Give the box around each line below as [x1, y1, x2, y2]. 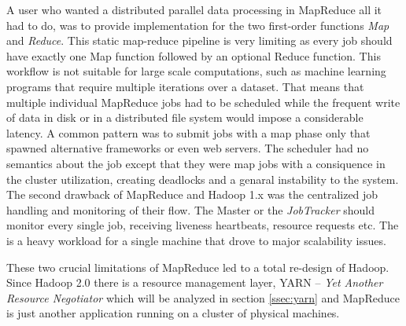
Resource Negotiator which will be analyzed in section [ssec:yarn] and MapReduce [6, 289, 400, 306]
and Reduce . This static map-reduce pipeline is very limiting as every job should [6, 32, 393, 49]
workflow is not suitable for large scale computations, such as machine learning [6, 63, 386, 79]
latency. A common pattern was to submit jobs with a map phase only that [6, 124, 371, 141]
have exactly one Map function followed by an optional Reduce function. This [6, 47, 381, 64]
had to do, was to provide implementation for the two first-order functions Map [6, 16, 389, 33]
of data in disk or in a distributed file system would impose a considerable [6, 109, 364, 126]
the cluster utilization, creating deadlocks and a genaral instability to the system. [6, 170, 399, 187]
